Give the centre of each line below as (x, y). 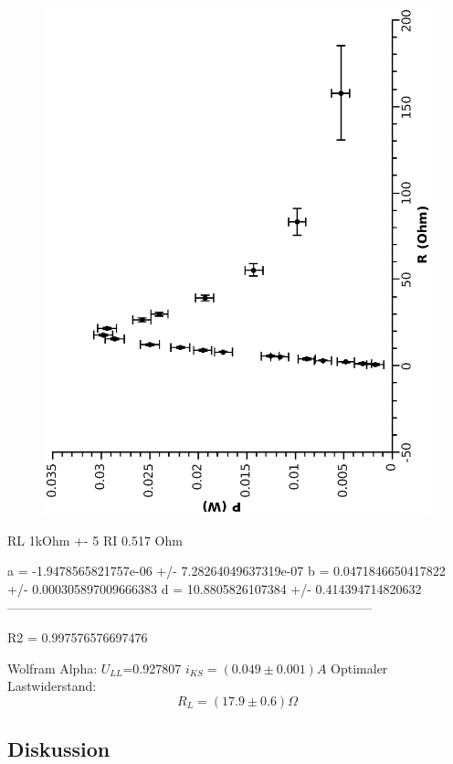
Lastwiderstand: (52, 686)
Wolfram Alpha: (53, 668)
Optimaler (359, 668)
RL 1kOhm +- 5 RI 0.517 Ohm (95, 540)
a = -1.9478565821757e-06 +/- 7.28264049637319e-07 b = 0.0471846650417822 (226, 571)
